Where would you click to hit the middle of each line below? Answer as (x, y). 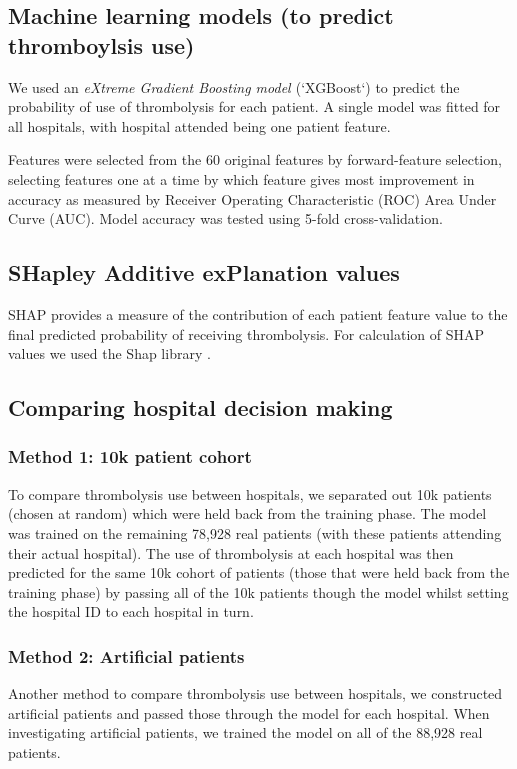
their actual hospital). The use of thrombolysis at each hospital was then (231, 552)
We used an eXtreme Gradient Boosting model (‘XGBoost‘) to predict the (234, 86)
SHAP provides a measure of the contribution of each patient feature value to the (258, 313)
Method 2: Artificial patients (126, 655)
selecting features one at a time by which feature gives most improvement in (241, 178)
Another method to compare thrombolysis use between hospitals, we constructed (255, 693)
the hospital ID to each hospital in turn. (131, 611)
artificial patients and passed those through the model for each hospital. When (249, 712)
